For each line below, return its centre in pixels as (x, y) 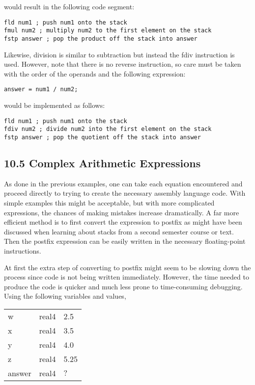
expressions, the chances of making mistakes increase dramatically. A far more (122, 212)
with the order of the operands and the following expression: (95, 73)
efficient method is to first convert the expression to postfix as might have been (123, 222)
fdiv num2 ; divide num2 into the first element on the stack (108, 129)
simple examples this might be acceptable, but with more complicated (109, 202)
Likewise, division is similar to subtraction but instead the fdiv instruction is (119, 54)
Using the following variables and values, (65, 296)
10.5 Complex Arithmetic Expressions (102, 163)
